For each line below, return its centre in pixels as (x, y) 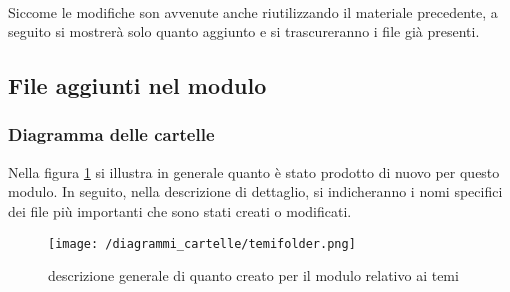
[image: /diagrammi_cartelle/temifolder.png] (202, 243)
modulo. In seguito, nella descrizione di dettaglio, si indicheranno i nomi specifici (255, 191)
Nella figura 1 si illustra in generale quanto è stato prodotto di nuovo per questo (254, 171)
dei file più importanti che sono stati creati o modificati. (180, 210)
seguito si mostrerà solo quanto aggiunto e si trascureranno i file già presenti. (244, 31)
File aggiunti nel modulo (137, 85)
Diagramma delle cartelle (111, 134)
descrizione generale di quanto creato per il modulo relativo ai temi (253, 275)
